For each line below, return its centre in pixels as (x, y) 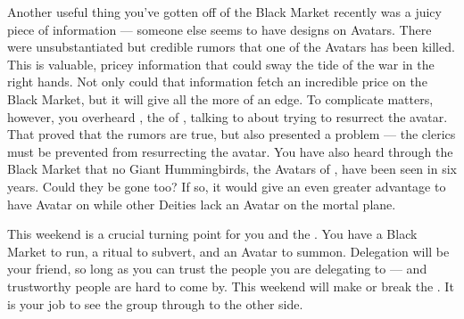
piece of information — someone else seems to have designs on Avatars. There (220, 29)
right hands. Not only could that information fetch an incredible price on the (217, 82)
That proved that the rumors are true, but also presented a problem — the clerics (232, 134)
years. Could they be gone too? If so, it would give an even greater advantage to (227, 186)
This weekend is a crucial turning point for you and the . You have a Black (212, 234)
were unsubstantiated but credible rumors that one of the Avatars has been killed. (231, 47)
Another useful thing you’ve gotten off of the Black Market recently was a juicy (224, 12)
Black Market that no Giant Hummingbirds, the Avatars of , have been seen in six (232, 169)
